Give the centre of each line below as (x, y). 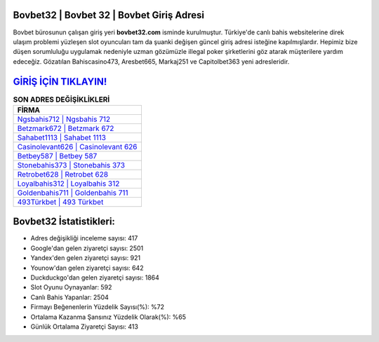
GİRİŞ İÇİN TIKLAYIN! (60, 82)
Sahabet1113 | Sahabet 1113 (62, 137)
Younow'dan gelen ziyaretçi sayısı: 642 (87, 268)
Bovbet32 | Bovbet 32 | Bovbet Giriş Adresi (109, 15)
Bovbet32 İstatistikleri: (64, 222)
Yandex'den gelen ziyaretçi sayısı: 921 (85, 258)
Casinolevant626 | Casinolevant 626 (77, 146)
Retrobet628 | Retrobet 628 (63, 174)
